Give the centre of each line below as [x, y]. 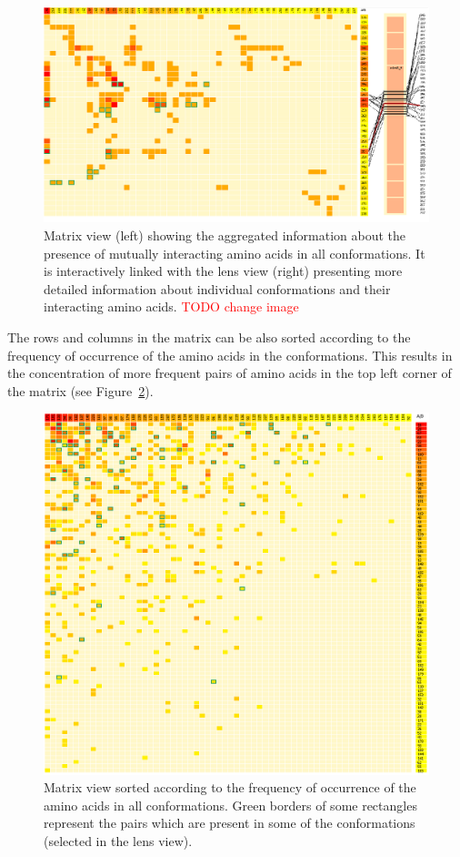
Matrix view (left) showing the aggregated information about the [225, 235]
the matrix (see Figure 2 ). [80, 390]
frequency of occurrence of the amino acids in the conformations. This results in [230, 355]
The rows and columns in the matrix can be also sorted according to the [209, 337]
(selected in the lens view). [118, 840]
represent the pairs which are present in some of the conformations [230, 823]
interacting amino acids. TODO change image [171, 306]
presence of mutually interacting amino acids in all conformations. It [235, 253]
